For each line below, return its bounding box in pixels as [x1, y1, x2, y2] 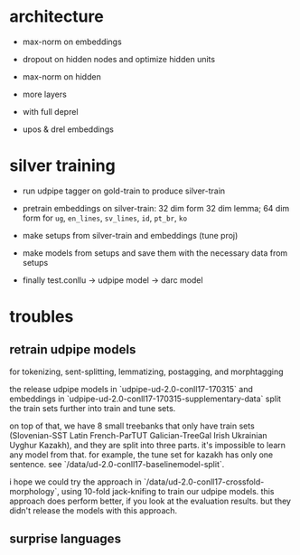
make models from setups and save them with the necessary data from [22, 247, 288, 259]
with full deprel [22, 106, 79, 117]
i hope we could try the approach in [9, 476, 142, 487]
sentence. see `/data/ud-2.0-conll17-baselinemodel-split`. [9, 458, 225, 469]
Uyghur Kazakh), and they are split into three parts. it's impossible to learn [9, 439, 286, 450]
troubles [9, 306, 74, 327]
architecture [9, 6, 104, 27]
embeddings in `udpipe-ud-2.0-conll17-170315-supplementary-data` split [9, 393, 282, 404]
